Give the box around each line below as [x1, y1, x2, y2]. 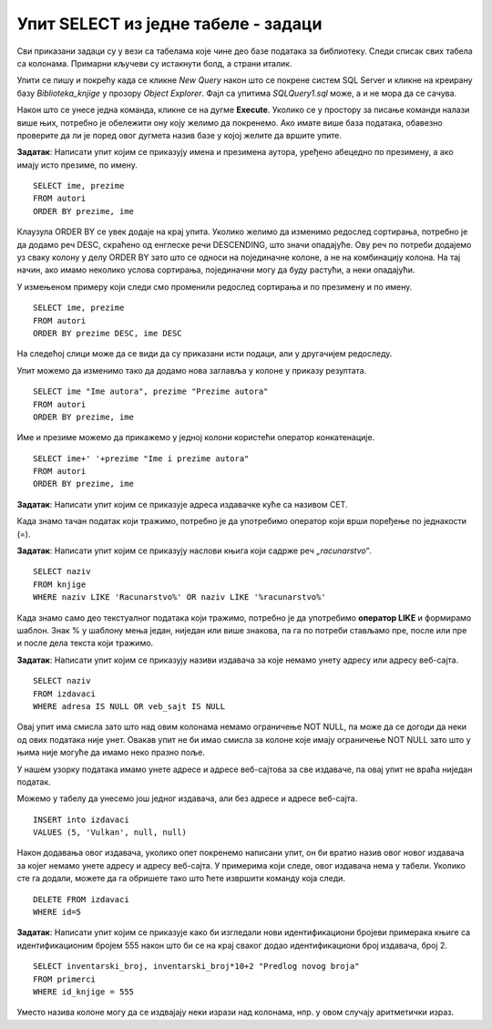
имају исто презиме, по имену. [16, 159, 138, 170]
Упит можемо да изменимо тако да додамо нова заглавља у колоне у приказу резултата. [16, 365, 367, 376]
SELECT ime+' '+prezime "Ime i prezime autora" [33, 453, 250, 464]
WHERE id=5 [33, 907, 82, 918]
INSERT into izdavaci [33, 814, 129, 825]
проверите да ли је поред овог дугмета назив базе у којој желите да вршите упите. [16, 129, 342, 140]
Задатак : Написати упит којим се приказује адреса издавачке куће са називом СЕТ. [16, 499, 348, 509]
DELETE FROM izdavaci [33, 894, 129, 904]
